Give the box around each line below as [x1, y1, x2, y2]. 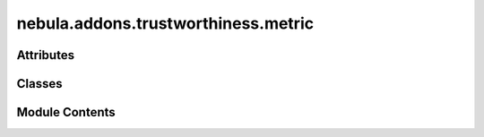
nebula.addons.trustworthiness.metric [16, 13, 314, 33]
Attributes [16, 47, 75, 63]
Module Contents [16, 105, 116, 120]
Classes [16, 76, 63, 91]
